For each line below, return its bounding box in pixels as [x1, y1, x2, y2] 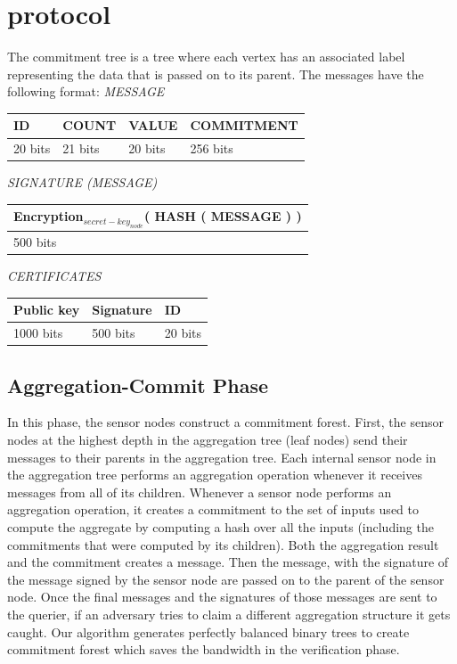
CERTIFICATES [7, 266, 102, 285]
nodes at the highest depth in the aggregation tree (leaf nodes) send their [7, 430, 408, 449]
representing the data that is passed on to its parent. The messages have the [7, 64, 424, 83]
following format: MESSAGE [7, 82, 165, 101]
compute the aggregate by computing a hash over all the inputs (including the [7, 517, 434, 536]
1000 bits [13, 324, 63, 342]
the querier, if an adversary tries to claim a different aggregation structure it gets [7, 604, 451, 623]
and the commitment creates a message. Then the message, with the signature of [7, 553, 449, 571]
